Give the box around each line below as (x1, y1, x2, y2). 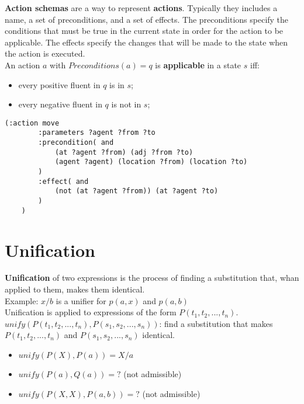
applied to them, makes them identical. (5, 283, 145, 295)
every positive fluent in (18, 78, 101, 90)
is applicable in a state (155, 58, 241, 71)
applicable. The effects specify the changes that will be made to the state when (5, 36, 288, 48)
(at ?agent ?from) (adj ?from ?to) (54, 148, 194, 156)
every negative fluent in (18, 98, 102, 110)
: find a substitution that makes (159, 317, 273, 329)
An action (5, 58, 40, 71)
